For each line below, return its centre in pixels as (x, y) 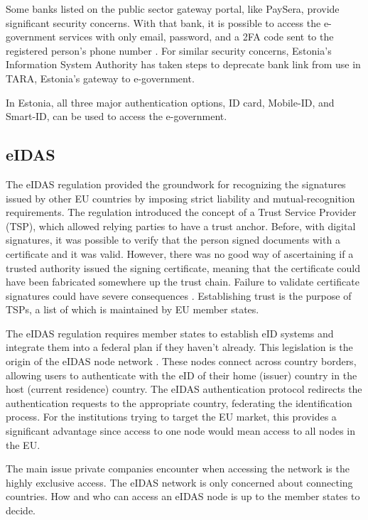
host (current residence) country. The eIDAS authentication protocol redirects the (184, 389)
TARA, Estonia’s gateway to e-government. (100, 78)
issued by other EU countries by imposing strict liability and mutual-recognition (180, 198)
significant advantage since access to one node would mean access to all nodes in (181, 431)
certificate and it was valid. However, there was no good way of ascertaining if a (180, 253)
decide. (21, 510)
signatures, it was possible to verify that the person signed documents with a (173, 240)
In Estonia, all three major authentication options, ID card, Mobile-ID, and (170, 102)
